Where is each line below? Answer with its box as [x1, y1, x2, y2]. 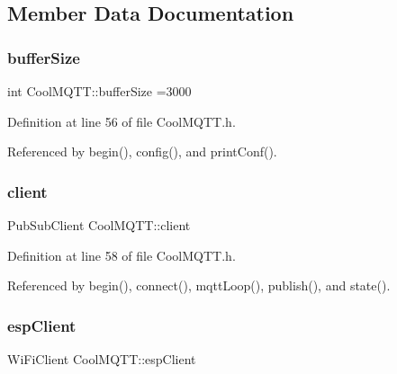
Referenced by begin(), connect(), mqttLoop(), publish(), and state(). [7, 276, 391, 295]
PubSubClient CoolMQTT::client [7, 216, 191, 234]
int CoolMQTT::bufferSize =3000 [7, 82, 192, 100]
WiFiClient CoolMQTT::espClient [7, 350, 196, 368]
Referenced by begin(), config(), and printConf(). [7, 142, 277, 161]
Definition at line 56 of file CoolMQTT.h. [7, 111, 236, 130]
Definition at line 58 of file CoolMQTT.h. [7, 245, 236, 264]
